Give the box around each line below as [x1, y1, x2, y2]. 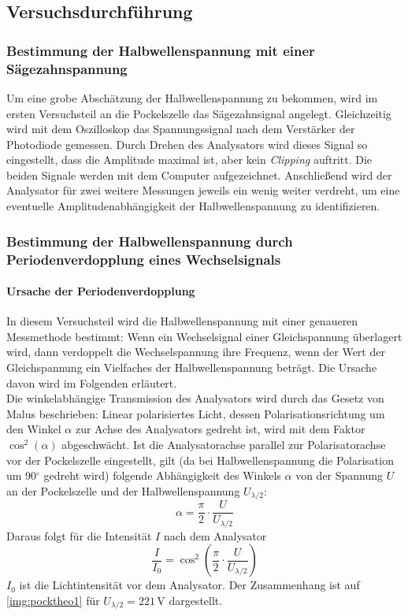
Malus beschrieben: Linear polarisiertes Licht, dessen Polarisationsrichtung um [6, 405, 385, 421]
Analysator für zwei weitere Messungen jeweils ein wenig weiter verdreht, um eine [6, 182, 400, 199]
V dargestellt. [157, 592, 223, 608]
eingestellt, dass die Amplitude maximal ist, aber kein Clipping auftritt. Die [6, 151, 373, 168]
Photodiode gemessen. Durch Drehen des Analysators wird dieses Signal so [6, 135, 368, 152]
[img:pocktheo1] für [6, 592, 100, 608]
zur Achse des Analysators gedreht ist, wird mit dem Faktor [75, 421, 365, 437]
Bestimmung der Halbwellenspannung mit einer [6, 40, 315, 60]
